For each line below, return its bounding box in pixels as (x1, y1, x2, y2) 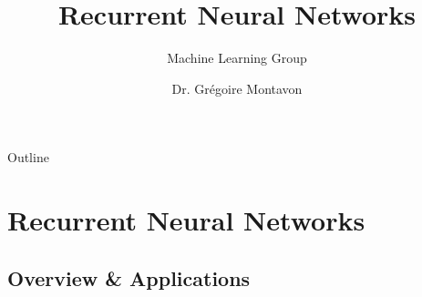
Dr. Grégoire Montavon (171, 78, 303, 97)
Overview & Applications (7, 263, 251, 292)
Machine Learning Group (167, 48, 307, 67)
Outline (7, 148, 49, 167)
